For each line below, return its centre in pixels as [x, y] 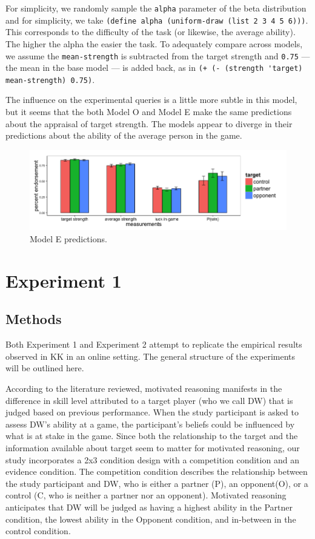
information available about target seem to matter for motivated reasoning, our [153, 447]
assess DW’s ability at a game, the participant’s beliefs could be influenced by [150, 424]
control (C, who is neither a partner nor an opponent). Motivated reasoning [146, 495]
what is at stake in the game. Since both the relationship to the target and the [152, 436]
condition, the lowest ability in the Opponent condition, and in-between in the [151, 519]
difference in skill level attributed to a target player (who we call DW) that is [149, 400]
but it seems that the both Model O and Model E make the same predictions [149, 112]
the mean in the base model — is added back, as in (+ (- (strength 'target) [154, 68]
